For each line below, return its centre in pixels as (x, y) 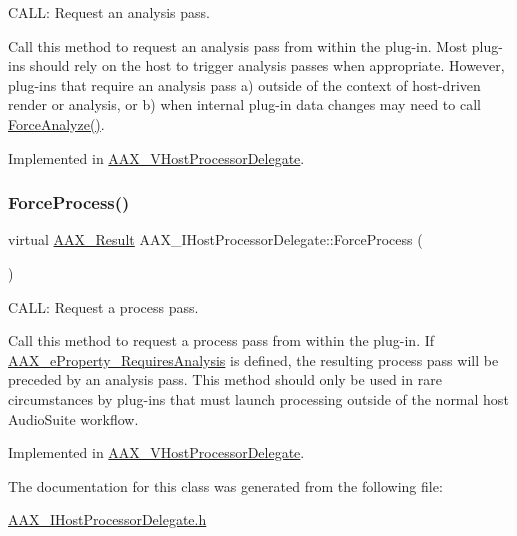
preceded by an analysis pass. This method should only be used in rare (225, 379)
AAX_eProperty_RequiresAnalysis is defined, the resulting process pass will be (253, 359)
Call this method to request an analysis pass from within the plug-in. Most (238, 45)
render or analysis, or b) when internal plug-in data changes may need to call (244, 104)
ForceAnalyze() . (56, 123)
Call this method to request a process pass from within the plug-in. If (221, 340)
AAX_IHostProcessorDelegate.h (107, 519)
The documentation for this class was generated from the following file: (225, 485)
